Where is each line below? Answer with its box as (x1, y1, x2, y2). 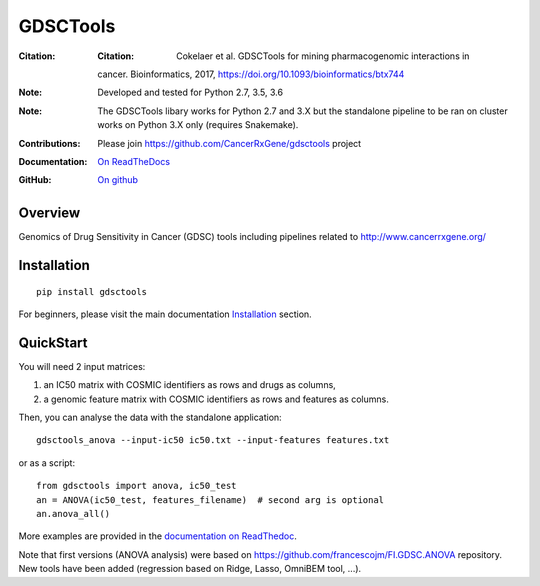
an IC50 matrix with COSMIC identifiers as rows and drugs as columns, (43, 379, 337, 391)
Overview (18, 205, 81, 222)
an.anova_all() (36, 508, 111, 520)
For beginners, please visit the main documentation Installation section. (18, 308, 312, 320)
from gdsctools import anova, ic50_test (36, 480, 237, 492)
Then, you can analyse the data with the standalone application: (18, 411, 282, 424)
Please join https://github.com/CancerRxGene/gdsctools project (97, 137, 362, 149)
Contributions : (18, 137, 81, 149)
